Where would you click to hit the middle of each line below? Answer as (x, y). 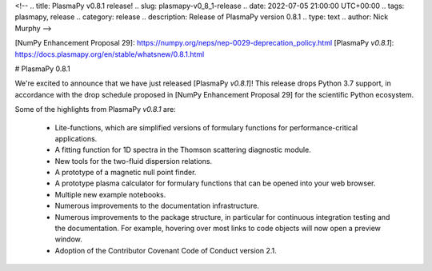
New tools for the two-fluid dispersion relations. (133, 161)
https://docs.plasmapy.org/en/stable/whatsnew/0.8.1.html (110, 54)
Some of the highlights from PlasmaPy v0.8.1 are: (95, 110)
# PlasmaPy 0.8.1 (43, 69)
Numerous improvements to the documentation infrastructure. (157, 206)
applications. (76, 138)
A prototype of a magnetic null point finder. (126, 173)
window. (69, 239)
